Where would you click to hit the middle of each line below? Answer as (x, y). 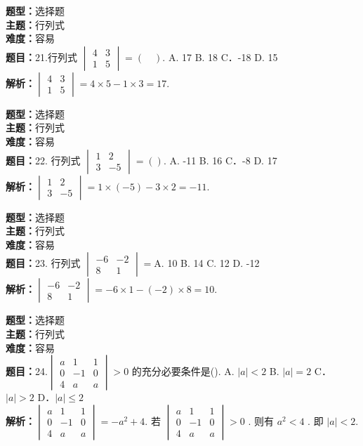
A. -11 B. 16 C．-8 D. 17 (223, 160)
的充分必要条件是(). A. (183, 371)
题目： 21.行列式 (41, 57)
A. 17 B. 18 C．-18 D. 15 (223, 57)
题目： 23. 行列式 (43, 263)
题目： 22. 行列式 (43, 160)
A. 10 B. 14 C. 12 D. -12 (207, 263)
